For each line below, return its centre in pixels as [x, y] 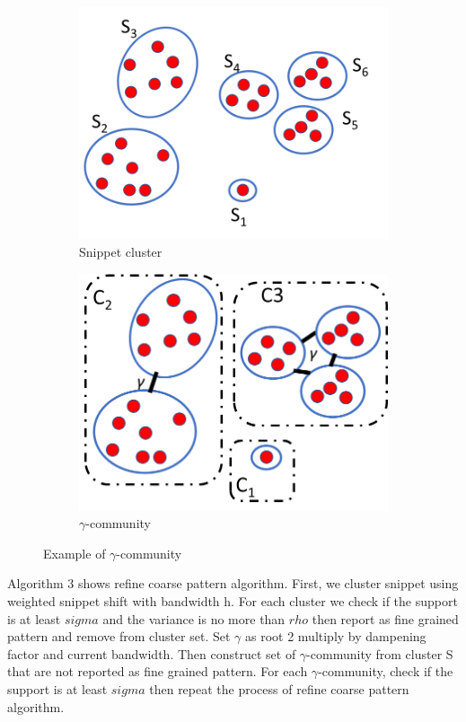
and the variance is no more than [194, 618]
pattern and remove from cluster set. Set [119, 636]
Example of [75, 553]
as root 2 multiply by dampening [336, 636]
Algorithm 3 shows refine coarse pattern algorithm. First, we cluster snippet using [233, 583]
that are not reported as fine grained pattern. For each [158, 671]
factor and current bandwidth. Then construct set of [152, 653]
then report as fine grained [385, 618]
